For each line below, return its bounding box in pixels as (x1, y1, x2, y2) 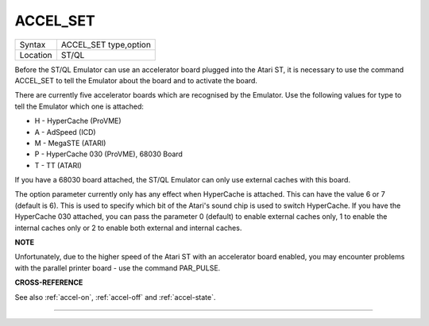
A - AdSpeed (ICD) (34, 127, 96, 136)
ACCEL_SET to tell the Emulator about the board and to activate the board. (14, 75, 258, 85)
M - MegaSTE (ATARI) (34, 138, 106, 148)
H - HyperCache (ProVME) (34, 116, 122, 126)
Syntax (19, 39, 46, 50)
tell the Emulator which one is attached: (14, 102, 145, 111)
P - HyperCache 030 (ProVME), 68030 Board (34, 149, 183, 159)
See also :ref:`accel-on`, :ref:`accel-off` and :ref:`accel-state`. (14, 292, 216, 301)
